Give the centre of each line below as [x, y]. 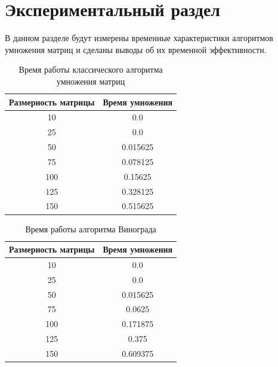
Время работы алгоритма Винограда [91, 228]
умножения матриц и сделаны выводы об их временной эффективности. [136, 49]
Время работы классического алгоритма [91, 69]
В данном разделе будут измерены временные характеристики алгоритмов [139, 38]
